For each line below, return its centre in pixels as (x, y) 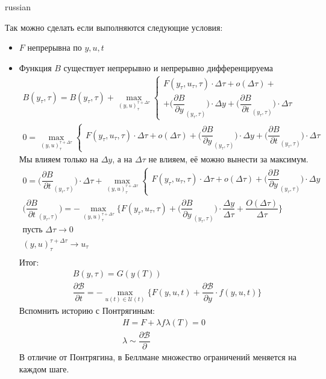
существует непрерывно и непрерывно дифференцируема (168, 67)
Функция (35, 67)
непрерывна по (55, 47)
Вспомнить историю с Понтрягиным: (87, 311)
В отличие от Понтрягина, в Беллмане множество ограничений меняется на (158, 356)
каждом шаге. (44, 368)
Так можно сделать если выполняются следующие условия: (114, 27)
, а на (122, 159)
